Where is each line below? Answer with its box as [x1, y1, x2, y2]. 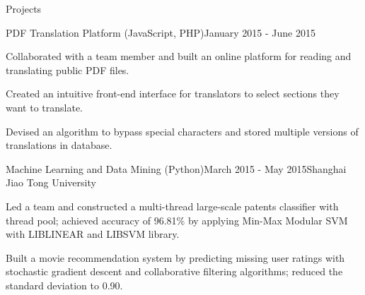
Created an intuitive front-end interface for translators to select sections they [6, 86, 340, 101]
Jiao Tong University [6, 175, 96, 190]
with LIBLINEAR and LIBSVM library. [6, 227, 180, 241]
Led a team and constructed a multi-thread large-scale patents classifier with [6, 198, 339, 213]
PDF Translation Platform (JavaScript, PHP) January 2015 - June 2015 [6, 25, 315, 40]
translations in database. [6, 138, 112, 152]
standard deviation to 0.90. [6, 277, 123, 292]
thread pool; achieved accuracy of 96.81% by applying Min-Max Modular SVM [6, 212, 348, 227]
